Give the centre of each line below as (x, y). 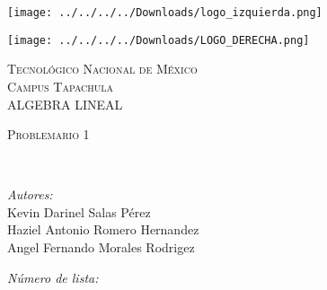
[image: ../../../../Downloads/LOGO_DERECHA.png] (159, 40)
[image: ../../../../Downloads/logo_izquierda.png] (165, 13)
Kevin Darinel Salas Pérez (79, 211)
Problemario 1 (49, 134)
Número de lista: (53, 277)
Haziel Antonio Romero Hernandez (103, 229)
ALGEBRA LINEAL (65, 104)
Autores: (30, 194)
